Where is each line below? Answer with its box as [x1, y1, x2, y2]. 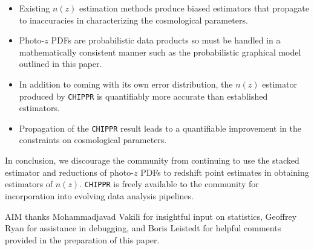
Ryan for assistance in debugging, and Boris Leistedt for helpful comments [5, 222, 281, 234]
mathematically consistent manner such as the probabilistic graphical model [19, 45, 301, 58]
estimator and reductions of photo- [5, 165, 134, 178]
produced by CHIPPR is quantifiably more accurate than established [19, 89, 268, 102]
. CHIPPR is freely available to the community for [79, 178, 259, 190]
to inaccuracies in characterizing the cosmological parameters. [19, 13, 248, 26]
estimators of [5, 178, 53, 190]
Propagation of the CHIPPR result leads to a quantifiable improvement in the [19, 121, 301, 134]
